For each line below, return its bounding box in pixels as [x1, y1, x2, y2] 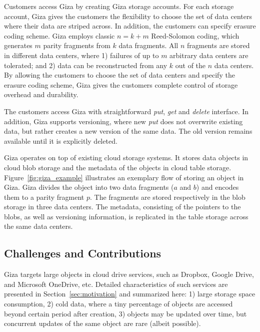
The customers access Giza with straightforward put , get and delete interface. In [4, 106, 249, 116]
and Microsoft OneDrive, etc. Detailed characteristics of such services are [4, 278, 228, 289]
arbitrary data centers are [169, 50, 248, 60]
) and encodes [196, 182, 239, 192]
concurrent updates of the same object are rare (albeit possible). [4, 318, 201, 328]
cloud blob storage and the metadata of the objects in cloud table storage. [4, 162, 231, 172]
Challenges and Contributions [4, 245, 161, 261]
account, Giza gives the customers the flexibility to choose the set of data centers [4, 11, 252, 21]
